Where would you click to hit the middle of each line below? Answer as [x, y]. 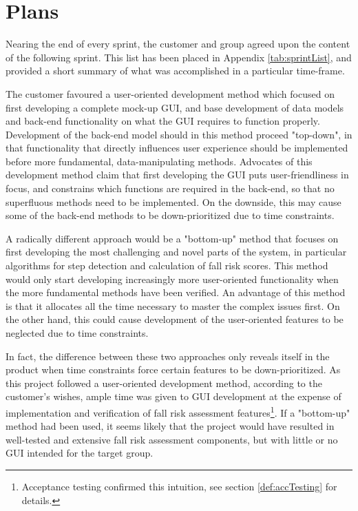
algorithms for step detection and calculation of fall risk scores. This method [167, 265]
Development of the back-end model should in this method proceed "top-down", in [179, 134]
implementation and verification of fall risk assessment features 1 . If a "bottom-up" [178, 411]
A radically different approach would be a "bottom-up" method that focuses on [172, 238]
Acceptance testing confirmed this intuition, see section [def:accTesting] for [179, 486]
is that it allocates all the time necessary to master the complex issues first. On [173, 305]
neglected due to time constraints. [77, 333]
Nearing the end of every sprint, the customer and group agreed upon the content [178, 44]
